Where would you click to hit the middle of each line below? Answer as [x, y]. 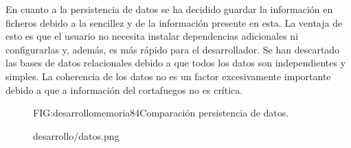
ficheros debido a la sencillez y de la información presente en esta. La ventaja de [174, 22]
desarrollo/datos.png [76, 135]
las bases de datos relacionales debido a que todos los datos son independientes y [176, 63]
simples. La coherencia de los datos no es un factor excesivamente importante [168, 76]
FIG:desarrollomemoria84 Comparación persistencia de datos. [161, 113]
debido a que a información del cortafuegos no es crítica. [124, 89]
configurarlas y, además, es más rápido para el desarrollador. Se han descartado [173, 49]
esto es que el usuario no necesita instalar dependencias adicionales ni [152, 36]
